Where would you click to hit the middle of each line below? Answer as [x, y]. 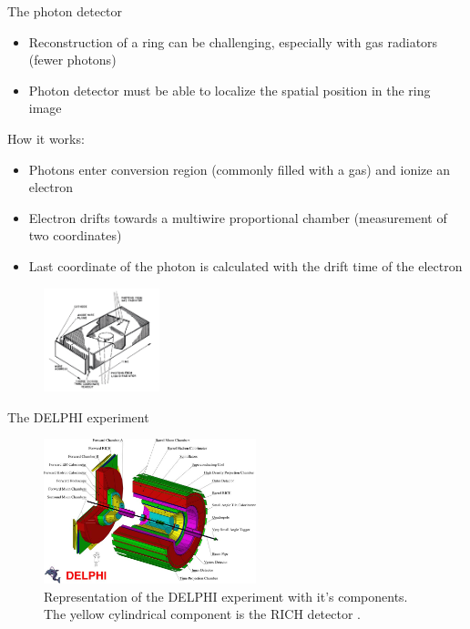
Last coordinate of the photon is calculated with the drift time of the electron [245, 265]
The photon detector [65, 11]
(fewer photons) [72, 60]
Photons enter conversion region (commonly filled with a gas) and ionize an [239, 169]
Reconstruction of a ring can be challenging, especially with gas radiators [233, 41]
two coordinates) [75, 235]
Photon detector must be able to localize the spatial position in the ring [230, 90]
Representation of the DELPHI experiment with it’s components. [226, 596]
